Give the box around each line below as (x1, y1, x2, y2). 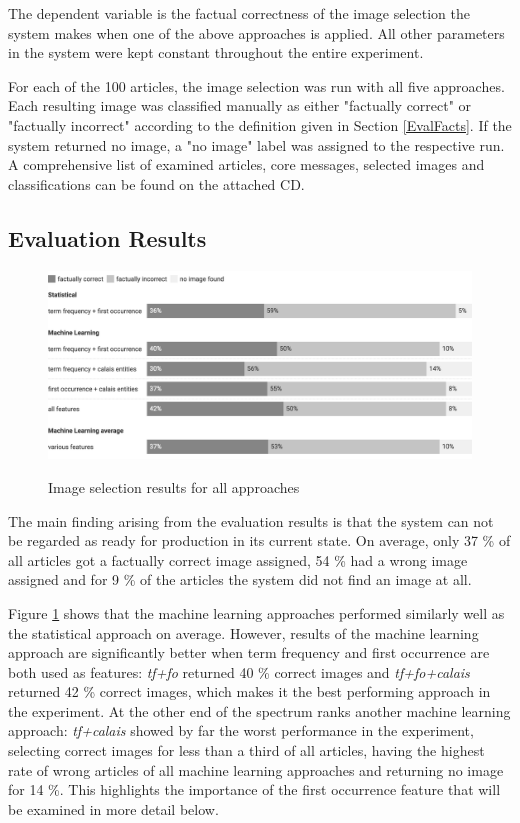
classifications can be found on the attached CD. (8, 173, 305, 194)
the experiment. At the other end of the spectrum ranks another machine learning (8, 700, 511, 721)
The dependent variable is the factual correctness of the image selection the (8, 3, 470, 23)
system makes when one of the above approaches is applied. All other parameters (8, 22, 505, 43)
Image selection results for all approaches (48, 476, 300, 497)
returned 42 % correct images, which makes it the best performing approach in (8, 681, 491, 702)
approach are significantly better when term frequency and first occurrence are (8, 642, 490, 663)
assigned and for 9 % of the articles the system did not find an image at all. (8, 569, 472, 590)
